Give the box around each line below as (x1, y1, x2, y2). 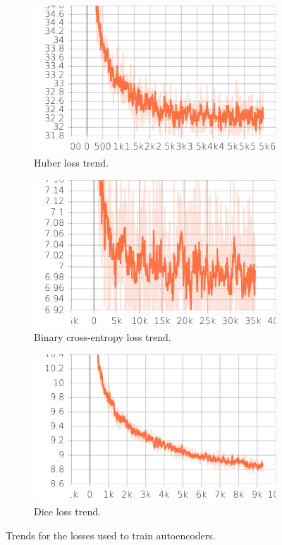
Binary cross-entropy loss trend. (34, 330, 171, 345)
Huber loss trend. (34, 155, 109, 170)
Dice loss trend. (34, 503, 101, 518)
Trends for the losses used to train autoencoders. (6, 527, 216, 542)
